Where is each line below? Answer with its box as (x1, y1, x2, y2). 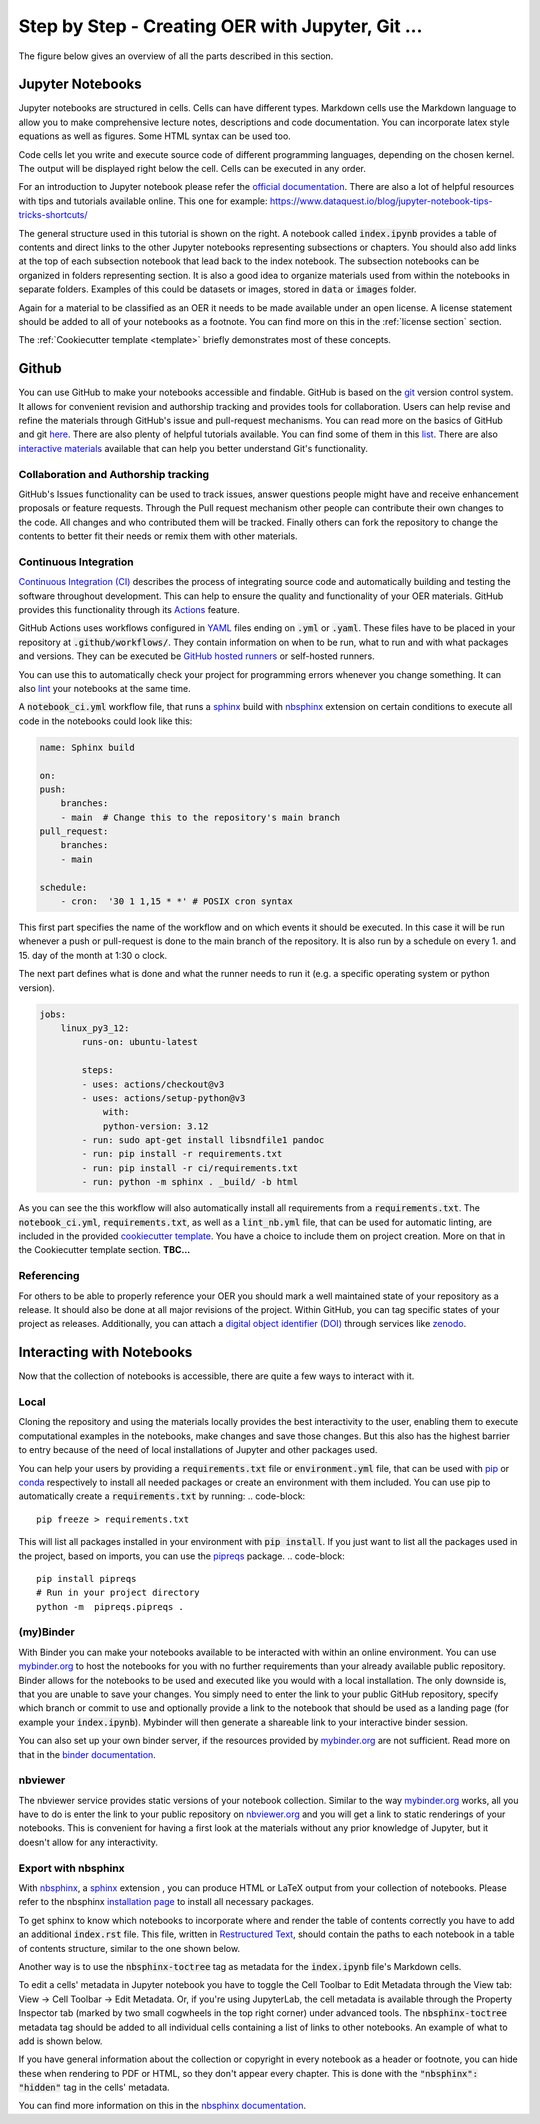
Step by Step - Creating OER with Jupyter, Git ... (18, 15, 423, 37)
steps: (81, 1065, 114, 1076)
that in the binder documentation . (18, 1748, 157, 1760)
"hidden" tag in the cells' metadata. (18, 2081, 170, 2094)
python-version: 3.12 (102, 1120, 209, 1132)
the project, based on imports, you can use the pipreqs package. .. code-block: (18, 1550, 345, 1562)
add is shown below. (18, 2035, 103, 2047)
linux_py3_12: (60, 1022, 130, 1034)
